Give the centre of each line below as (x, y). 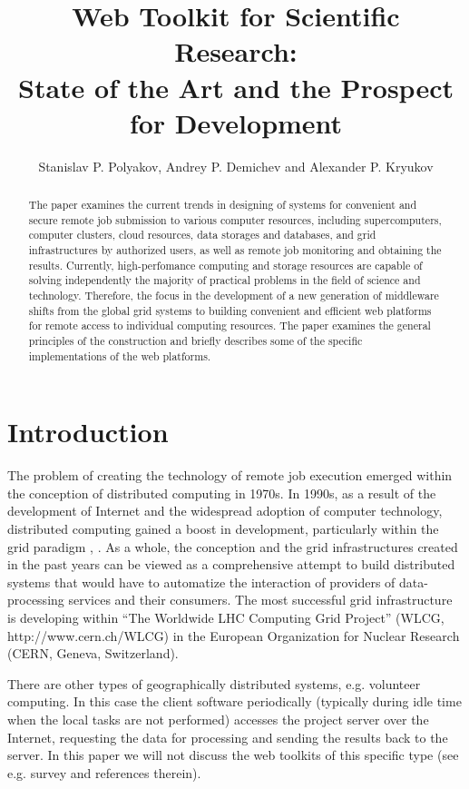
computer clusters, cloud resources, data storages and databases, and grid (202, 235)
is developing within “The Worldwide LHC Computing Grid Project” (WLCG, (226, 617)
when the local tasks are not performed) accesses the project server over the (218, 719)
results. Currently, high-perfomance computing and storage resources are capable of (225, 265)
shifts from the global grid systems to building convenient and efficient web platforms (230, 310)
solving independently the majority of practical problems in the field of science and (225, 280)
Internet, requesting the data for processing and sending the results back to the (228, 737)
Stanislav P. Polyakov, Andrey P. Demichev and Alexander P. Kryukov (236, 166)
